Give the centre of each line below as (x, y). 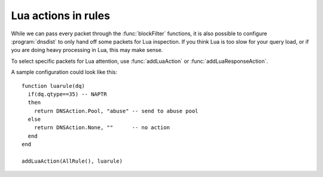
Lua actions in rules (61, 16)
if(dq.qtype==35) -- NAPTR (67, 94)
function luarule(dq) (53, 86)
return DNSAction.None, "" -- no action (102, 128)
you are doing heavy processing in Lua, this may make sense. (87, 50)
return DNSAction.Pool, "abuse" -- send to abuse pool (116, 111)
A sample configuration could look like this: (64, 72)
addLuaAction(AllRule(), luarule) (72, 161)
